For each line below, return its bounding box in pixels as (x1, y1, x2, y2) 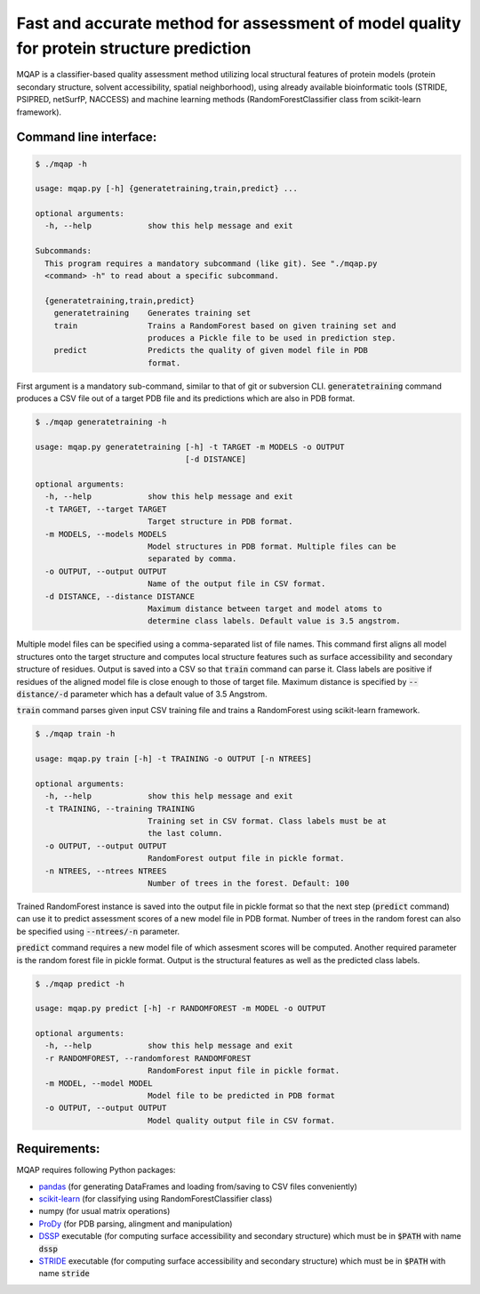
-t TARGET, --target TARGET (44, 503, 167, 514)
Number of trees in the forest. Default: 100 (147, 878, 350, 888)
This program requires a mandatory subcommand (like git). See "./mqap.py (44, 258, 378, 269)
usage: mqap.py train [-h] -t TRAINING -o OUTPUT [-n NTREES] (35, 754, 312, 764)
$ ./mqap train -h (35, 729, 116, 739)
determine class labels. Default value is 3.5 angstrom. (147, 616, 402, 626)
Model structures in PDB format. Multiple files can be (147, 542, 396, 551)
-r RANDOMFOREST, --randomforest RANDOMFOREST (44, 1053, 252, 1063)
